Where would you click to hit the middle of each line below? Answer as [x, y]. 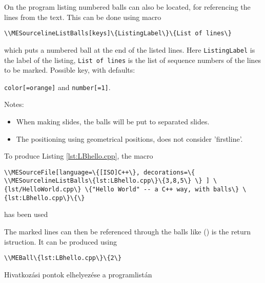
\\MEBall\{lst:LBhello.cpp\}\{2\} [63, 258]
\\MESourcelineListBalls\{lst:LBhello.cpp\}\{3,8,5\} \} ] [107, 181]
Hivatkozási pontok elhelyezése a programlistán [78, 274]
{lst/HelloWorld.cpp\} [43, 190]
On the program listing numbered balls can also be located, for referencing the [127, 7]
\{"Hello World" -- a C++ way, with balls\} [162, 190]
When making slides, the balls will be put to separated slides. [113, 121]
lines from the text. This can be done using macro [83, 17]
